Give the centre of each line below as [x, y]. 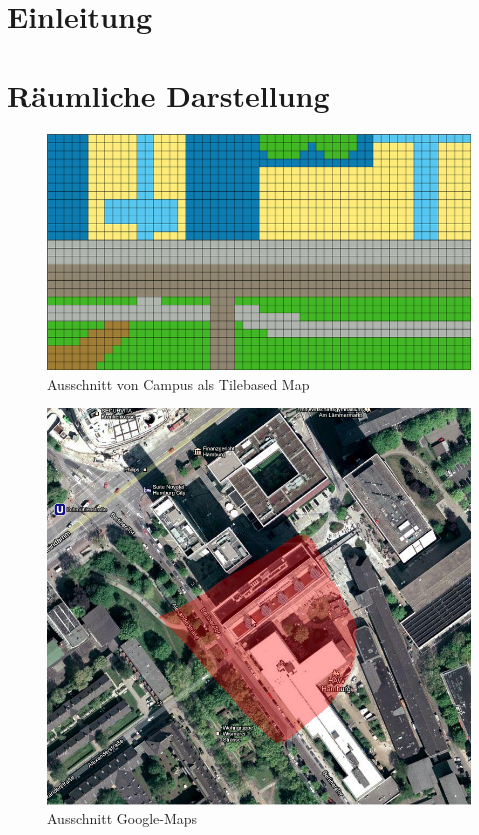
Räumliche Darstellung [168, 94]
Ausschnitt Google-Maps [122, 818]
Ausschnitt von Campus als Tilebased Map [178, 383]
